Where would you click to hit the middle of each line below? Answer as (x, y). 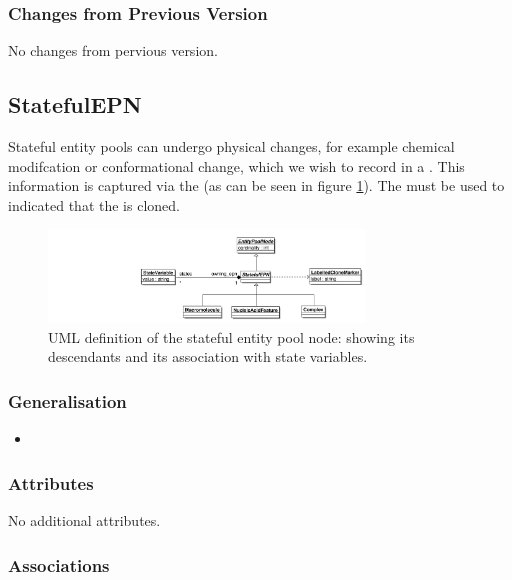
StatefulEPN (75, 104)
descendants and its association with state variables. (208, 356)
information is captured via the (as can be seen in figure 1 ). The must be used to (256, 185)
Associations (59, 564)
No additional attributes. (84, 520)
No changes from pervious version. (113, 50)
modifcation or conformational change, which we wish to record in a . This (236, 165)
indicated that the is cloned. (94, 204)
